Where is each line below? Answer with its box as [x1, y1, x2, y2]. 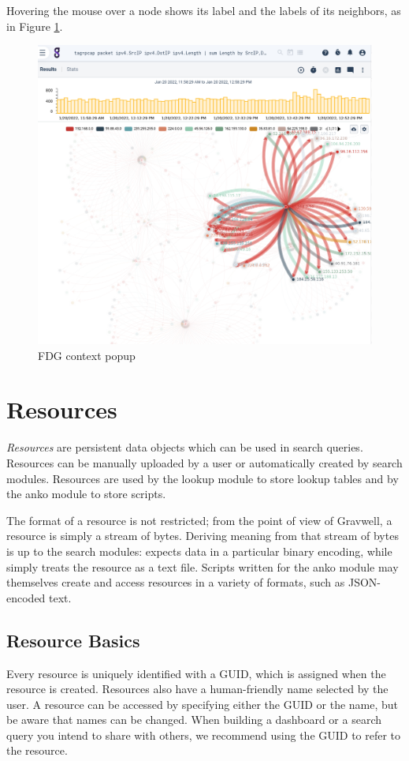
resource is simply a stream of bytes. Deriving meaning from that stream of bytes [6, 527, 399, 544]
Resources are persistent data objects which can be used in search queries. [6, 439, 363, 455]
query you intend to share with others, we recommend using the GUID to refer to [6, 726, 401, 743]
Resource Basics [6, 628, 140, 652]
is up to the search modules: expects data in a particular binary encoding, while [6, 542, 392, 559]
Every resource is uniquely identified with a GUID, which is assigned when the [6, 665, 386, 681]
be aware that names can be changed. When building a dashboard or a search [6, 711, 381, 728]
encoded [6, 589, 46, 605]
